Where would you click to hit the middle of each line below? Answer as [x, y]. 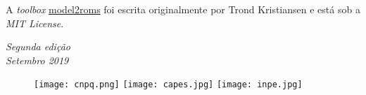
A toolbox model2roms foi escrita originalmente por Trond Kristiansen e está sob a [183, 9]
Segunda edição [38, 46]
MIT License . [35, 23]
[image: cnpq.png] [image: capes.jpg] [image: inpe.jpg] [168, 85]
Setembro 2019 [37, 60]
